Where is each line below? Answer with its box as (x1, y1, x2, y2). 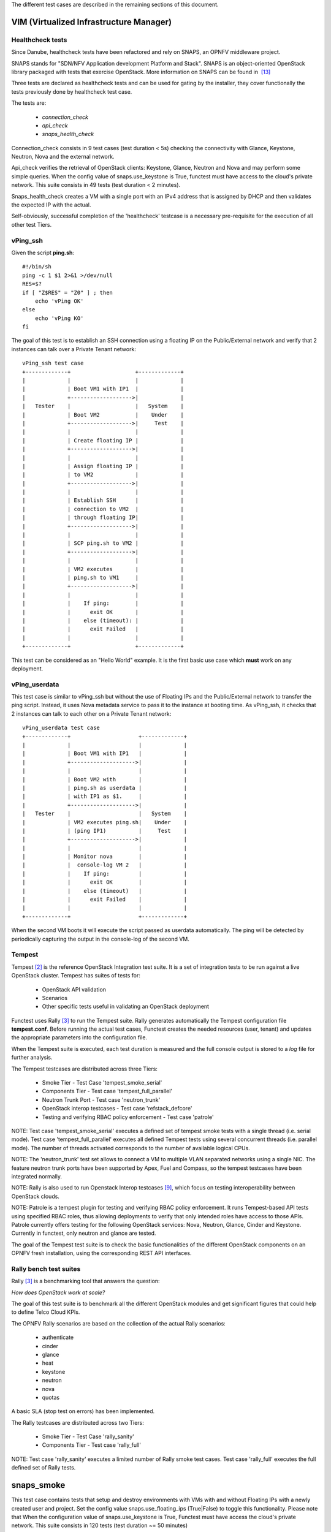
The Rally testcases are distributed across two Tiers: (11, 1419, 144, 1426)
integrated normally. (11, 1172, 63, 1180)
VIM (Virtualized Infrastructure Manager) (11, 17, 172, 27)
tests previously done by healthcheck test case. (11, 88, 132, 95)
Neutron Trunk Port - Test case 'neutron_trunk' (42, 1096, 161, 1103)
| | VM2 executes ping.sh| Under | (22, 819, 187, 825)
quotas (42, 1394, 60, 1401)
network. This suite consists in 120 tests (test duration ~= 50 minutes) (11, 1522, 188, 1529)
